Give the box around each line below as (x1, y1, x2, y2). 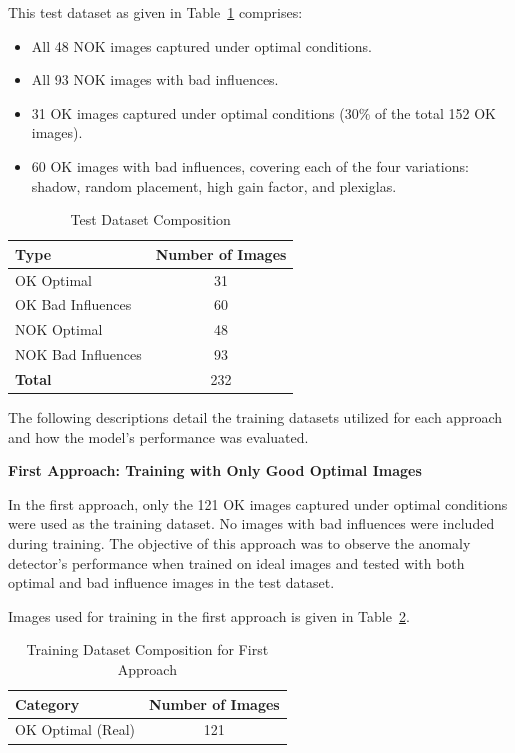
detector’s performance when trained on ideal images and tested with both (8, 552, 465, 573)
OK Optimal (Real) (15, 719, 135, 740)
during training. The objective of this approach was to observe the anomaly (8, 533, 471, 554)
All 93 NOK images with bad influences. (31, 69, 279, 90)
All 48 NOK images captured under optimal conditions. (31, 35, 372, 56)
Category (15, 693, 80, 714)
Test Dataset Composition (70, 209, 231, 230)
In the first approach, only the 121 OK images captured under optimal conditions (8, 493, 508, 514)
